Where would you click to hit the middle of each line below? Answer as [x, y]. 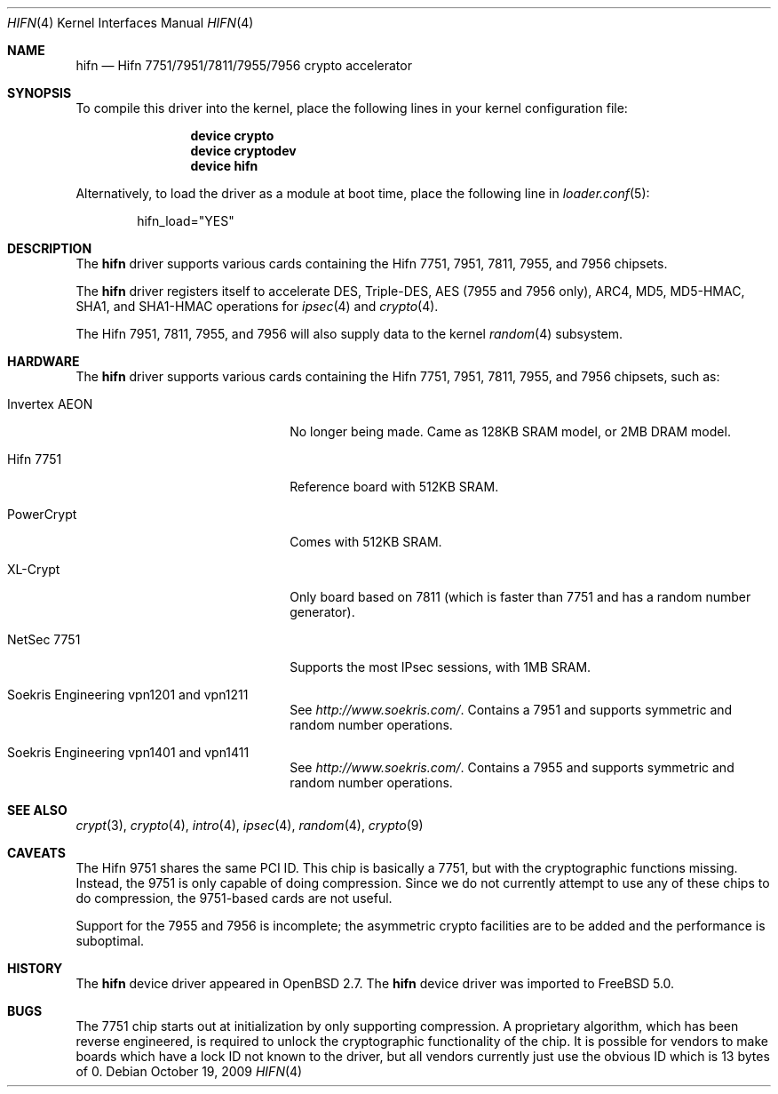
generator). [322, 612]
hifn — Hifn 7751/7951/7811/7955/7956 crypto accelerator [244, 65]
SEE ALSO [37, 810]
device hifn [224, 166]
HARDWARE [44, 361]
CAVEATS [36, 853]
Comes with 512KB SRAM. [366, 542]
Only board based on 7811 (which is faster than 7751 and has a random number [520, 597]
